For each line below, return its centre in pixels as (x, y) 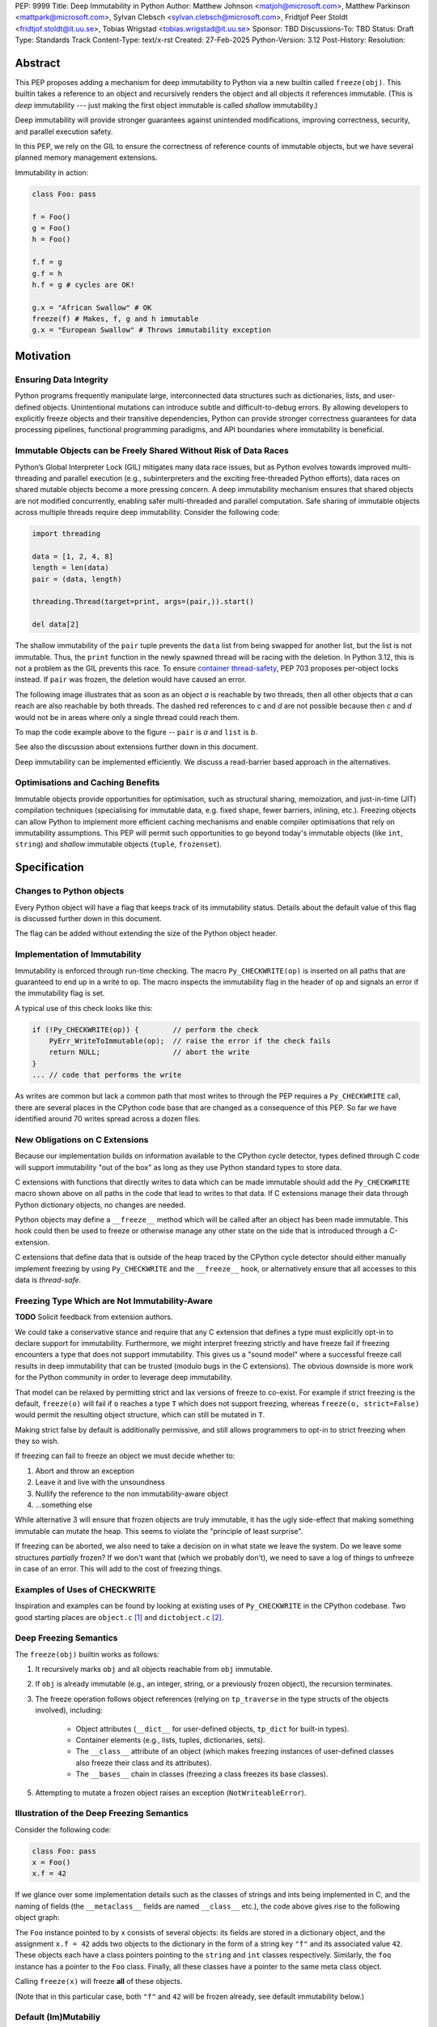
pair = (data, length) (77, 579)
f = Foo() (51, 216)
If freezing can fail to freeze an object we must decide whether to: (125, 1456)
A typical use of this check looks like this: (84, 1008)
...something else (64, 1505)
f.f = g (47, 262)
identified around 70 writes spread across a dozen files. (108, 1118)
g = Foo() (51, 228)
